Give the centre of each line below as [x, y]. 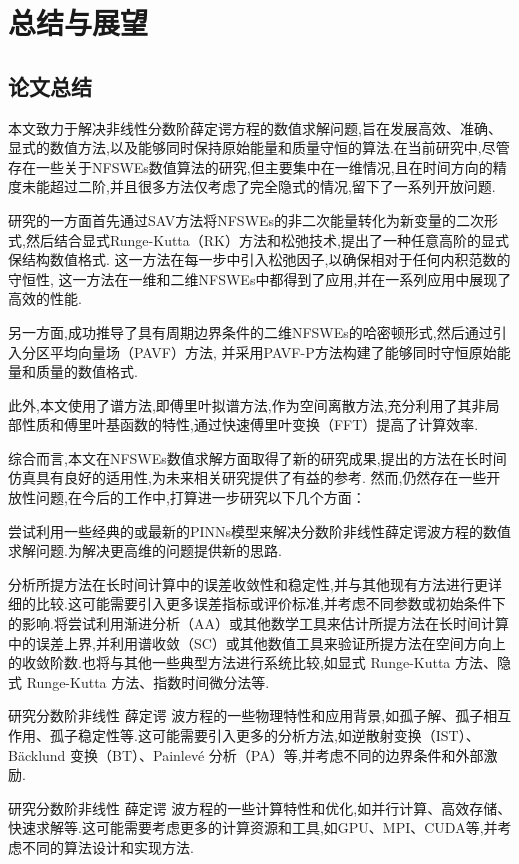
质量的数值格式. [86, 371]
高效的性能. [45, 298]
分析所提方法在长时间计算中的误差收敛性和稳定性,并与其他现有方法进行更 [248, 583]
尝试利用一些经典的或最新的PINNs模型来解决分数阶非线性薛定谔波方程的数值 [260, 530]
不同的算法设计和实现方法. [107, 846]
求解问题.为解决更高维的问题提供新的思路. [145, 550]
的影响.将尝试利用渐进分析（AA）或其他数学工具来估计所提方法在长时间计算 [258, 623]
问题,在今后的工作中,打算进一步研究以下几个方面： [200, 497]
